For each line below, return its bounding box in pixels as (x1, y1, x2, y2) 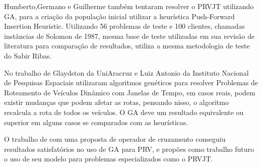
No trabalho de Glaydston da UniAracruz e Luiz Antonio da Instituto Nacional (4, 67, 249, 78)
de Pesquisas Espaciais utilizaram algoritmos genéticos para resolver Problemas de (4, 77, 258, 88)
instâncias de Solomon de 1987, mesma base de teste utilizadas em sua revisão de (4, 30, 255, 41)
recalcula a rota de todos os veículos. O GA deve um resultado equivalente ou (4, 106, 244, 117)
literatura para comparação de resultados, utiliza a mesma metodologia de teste (4, 40, 250, 51)
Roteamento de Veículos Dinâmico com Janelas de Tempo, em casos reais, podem (4, 87, 255, 97)
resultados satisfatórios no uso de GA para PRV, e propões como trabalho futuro (4, 143, 254, 154)
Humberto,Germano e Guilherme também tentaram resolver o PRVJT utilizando (4, 1, 254, 11)
